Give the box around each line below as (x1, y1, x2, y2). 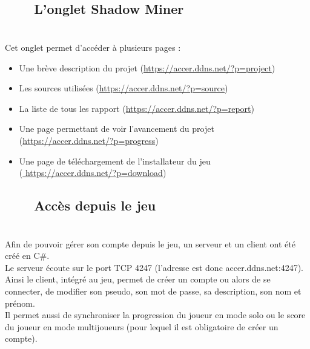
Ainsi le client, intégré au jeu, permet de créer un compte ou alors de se (5, 273, 271, 285)
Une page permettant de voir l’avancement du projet (19, 122, 214, 135)
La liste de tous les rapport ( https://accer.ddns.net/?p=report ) (19, 102, 254, 114)
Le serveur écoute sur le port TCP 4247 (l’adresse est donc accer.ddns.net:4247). (5, 261, 303, 273)
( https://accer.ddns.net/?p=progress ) (19, 134, 159, 146)
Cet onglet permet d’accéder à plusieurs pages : (5, 41, 181, 53)
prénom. (5, 296, 35, 309)
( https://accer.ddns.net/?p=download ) (19, 166, 167, 179)
